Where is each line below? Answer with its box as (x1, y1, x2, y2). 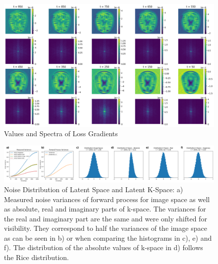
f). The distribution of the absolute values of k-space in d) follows (4, 242, 203, 253)
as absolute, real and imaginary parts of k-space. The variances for (4, 204, 206, 214)
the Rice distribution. (4, 252, 69, 263)
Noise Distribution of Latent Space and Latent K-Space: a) (4, 184, 183, 194)
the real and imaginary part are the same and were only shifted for (4, 213, 207, 223)
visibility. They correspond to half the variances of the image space (4, 223, 207, 233)
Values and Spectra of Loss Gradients (4, 128, 118, 139)
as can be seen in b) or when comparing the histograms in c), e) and (4, 232, 212, 243)
